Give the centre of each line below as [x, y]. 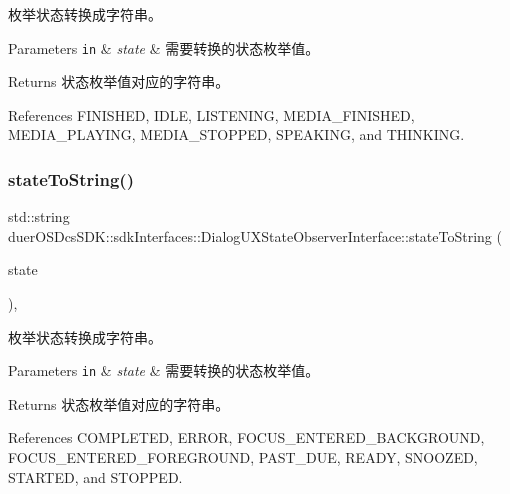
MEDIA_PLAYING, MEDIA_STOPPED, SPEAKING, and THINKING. [236, 134]
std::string [39, 216]
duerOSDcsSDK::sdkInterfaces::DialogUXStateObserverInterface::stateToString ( [255, 235]
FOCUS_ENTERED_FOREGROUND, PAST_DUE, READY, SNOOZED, [243, 457]
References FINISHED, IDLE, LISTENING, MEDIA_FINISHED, [211, 114]
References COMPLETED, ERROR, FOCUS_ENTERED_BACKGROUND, [246, 437]
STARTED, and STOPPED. [95, 476]
